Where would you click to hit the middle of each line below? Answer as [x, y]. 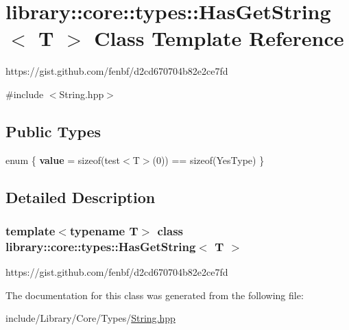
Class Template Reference [219, 38]
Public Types [53, 131]
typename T [104, 231]
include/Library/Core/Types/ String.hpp [91, 318]
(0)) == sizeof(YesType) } [208, 160]
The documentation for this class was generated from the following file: [155, 295]
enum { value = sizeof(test [63, 160]
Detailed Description [81, 197]
